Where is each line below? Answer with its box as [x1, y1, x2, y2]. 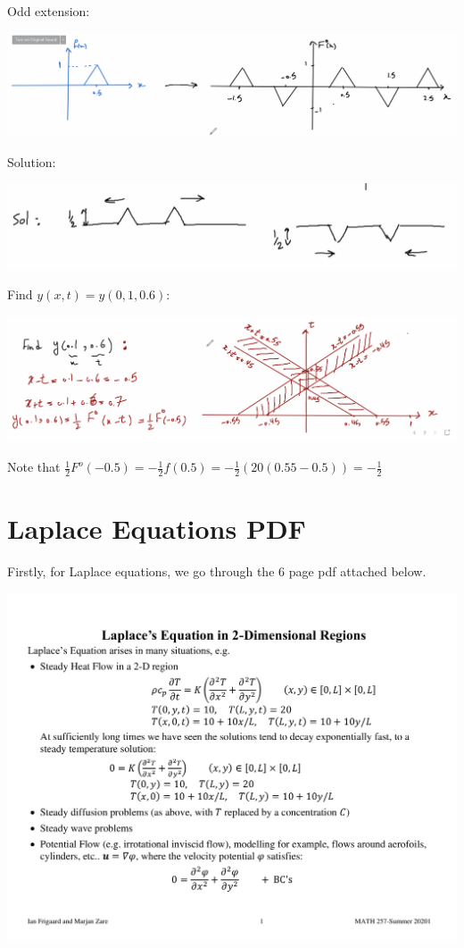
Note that [7, 457, 61, 476]
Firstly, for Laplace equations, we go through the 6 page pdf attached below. [7, 562, 427, 581]
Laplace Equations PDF [7, 510, 306, 547]
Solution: [7, 152, 56, 171]
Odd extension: [7, 2, 90, 20]
